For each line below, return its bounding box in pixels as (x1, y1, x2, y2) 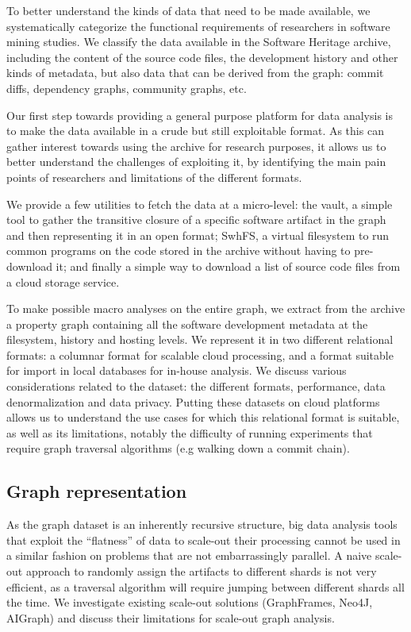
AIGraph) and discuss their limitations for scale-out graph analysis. (6, 609, 335, 626)
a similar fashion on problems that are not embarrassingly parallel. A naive (6, 547, 372, 564)
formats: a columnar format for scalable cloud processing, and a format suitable (6, 346, 394, 363)
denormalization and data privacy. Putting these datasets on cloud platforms (6, 393, 380, 410)
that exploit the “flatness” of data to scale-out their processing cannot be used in (6, 531, 401, 548)
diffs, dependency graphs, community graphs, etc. (6, 79, 247, 96)
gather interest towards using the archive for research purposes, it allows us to (6, 137, 386, 154)
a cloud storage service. (6, 273, 120, 290)
